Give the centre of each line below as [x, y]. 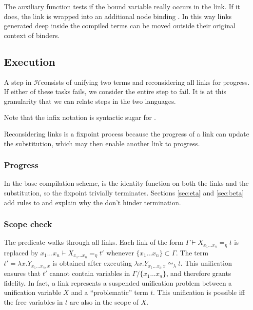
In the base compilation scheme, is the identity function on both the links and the [126, 183]
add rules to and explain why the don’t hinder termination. [93, 202]
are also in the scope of [104, 301]
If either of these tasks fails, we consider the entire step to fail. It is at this [115, 91]
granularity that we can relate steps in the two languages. [90, 101]
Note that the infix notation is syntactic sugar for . [80, 117]
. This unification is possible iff [199, 292]
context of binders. [32, 35]
